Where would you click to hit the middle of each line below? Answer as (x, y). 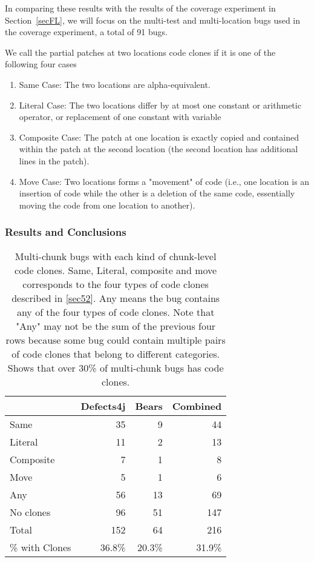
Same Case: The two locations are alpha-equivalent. (115, 84)
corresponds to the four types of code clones (116, 284)
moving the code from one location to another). (107, 205)
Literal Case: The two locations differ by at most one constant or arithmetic (160, 105)
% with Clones (41, 547)
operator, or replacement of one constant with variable (120, 117)
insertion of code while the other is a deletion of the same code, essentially (157, 193)
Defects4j (103, 406)
